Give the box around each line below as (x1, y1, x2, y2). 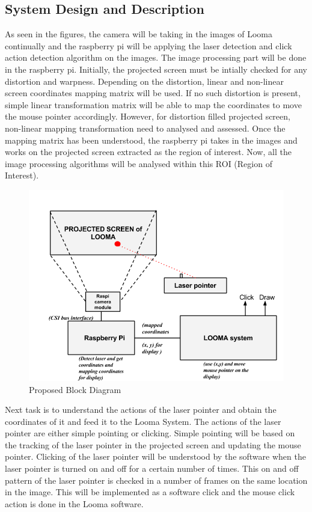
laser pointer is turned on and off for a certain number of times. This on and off (5, 462, 299, 475)
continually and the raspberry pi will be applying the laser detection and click (5, 39, 292, 52)
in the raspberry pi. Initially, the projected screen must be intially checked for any (5, 62, 307, 75)
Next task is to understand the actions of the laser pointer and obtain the (5, 403, 277, 416)
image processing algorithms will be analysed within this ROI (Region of (5, 157, 272, 169)
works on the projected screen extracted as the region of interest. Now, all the (5, 145, 292, 158)
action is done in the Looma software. (5, 497, 144, 510)
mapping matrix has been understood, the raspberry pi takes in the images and (5, 133, 298, 146)
